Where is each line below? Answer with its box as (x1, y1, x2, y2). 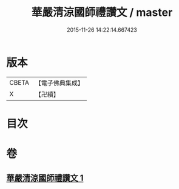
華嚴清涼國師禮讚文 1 (6, 173, 84, 184)
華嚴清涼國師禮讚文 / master (31, 5, 173, 20)
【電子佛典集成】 (35, 79, 84, 87)
